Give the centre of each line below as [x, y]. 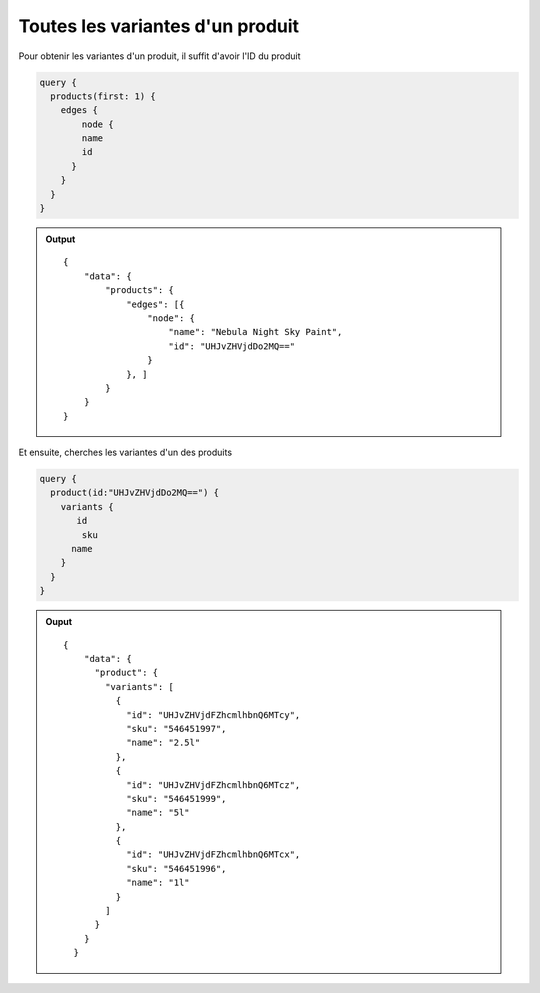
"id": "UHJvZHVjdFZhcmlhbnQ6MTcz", [213, 784]
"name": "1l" [158, 883]
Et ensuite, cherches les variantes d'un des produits [125, 452]
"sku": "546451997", [176, 728]
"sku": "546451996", [176, 868]
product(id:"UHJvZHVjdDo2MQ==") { [135, 493]
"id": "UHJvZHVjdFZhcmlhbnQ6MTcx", [213, 854]
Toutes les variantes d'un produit [159, 26]
